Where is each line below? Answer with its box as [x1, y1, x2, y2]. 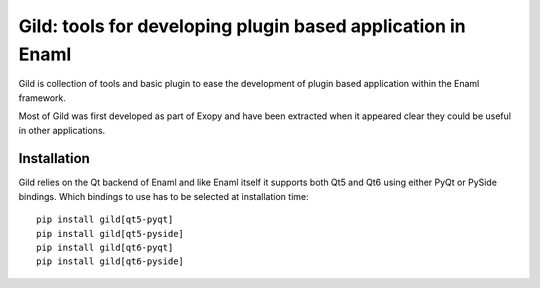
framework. [18, 91, 67, 104]
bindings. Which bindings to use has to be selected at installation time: [18, 190, 309, 202]
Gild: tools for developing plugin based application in [18, 15, 466, 37]
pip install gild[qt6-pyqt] [36, 241, 174, 253]
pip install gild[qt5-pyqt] [36, 214, 174, 225]
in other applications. [18, 124, 106, 136]
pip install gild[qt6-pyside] [36, 256, 185, 267]
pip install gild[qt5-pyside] [36, 228, 185, 239]
